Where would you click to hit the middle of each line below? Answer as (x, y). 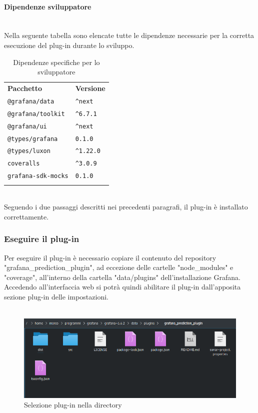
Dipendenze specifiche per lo (56, 62)
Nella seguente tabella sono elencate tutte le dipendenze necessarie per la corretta (129, 35)
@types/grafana (33, 139)
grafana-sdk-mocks (38, 176)
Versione (90, 88)
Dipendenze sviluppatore (48, 6)
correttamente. (26, 216)
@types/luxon (29, 151)
